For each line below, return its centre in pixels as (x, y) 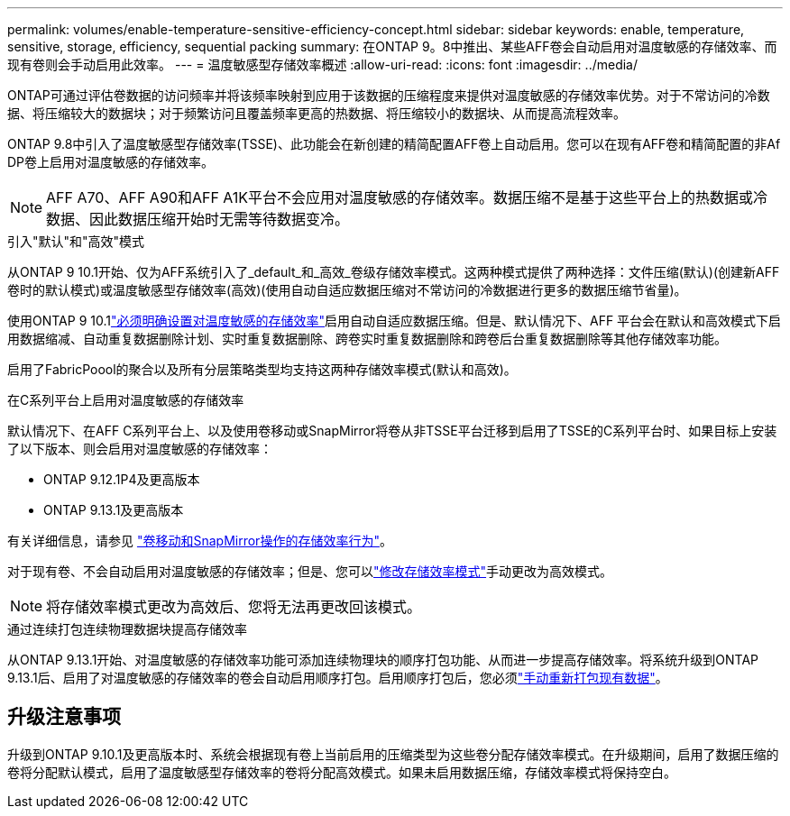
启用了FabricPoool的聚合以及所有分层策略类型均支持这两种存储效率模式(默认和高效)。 (262, 369)
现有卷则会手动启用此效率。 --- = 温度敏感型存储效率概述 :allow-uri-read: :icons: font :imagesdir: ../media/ (323, 64)
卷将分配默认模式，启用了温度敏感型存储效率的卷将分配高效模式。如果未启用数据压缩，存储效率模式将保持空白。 (342, 772)
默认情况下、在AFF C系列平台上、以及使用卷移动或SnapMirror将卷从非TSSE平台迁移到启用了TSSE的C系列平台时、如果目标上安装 (392, 431)
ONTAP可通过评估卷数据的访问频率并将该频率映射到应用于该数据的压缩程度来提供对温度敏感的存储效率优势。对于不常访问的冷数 (389, 95)
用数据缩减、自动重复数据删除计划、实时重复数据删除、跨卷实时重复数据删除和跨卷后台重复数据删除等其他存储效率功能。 (367, 339)
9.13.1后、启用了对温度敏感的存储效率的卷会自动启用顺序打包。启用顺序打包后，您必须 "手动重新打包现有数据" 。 (338, 678)
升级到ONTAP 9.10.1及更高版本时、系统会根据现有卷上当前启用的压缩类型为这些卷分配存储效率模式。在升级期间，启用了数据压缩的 (393, 754)
